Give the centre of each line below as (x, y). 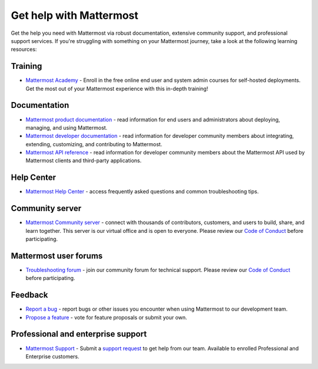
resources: (24, 50)
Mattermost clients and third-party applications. (84, 161)
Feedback (29, 295)
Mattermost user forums (57, 256)
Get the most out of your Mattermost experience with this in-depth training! (117, 88)
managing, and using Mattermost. (67, 127)
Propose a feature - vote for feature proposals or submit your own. (107, 317)
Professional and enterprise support (79, 334)
